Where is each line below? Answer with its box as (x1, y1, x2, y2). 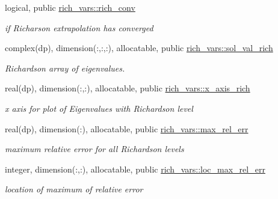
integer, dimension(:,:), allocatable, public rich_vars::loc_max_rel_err (5, 162, 265, 175)
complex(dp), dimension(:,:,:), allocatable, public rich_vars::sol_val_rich (5, 41, 273, 54)
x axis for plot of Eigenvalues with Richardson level (5, 102, 193, 114)
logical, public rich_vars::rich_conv (5, 1, 135, 13)
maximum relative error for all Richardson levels (5, 142, 184, 155)
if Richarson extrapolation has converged (5, 21, 153, 34)
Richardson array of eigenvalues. (5, 61, 125, 74)
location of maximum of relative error (5, 183, 143, 195)
